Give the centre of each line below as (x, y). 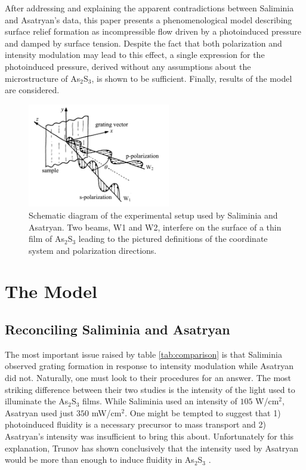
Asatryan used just (39, 412)
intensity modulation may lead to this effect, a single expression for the (135, 55)
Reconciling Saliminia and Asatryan (118, 329)
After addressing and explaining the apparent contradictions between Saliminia (149, 8)
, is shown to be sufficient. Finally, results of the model (192, 78)
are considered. (32, 90)
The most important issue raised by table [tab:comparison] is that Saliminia (143, 354)
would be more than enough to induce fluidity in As (100, 460)
